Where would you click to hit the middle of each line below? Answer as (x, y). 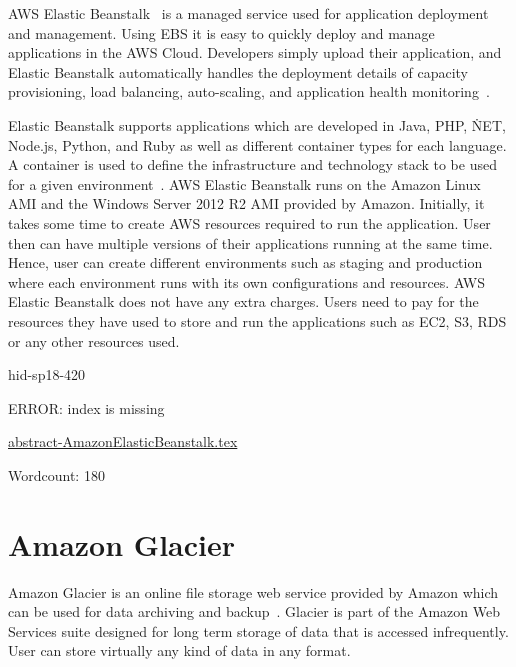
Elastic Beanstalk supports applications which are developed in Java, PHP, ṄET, (257, 124)
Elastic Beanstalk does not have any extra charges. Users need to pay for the (243, 301)
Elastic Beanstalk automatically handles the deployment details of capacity (238, 71)
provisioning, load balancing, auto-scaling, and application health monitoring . (249, 91)
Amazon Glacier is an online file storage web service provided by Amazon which (253, 591)
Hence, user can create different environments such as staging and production (245, 262)
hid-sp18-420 (47, 374)
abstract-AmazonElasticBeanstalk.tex (123, 441)
